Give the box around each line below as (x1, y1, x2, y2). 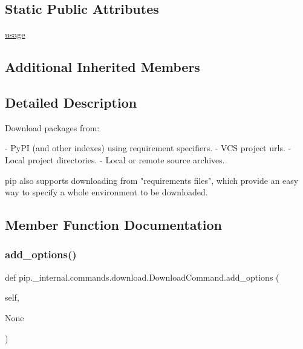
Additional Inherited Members (5, 57, 200, 76)
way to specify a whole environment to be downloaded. (5, 186, 208, 198)
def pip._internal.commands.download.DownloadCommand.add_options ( (5, 270, 279, 283)
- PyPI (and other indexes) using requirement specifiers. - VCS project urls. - (5, 142, 292, 154)
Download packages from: (5, 121, 100, 134)
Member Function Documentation (5, 215, 223, 234)
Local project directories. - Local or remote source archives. (5, 153, 225, 166)
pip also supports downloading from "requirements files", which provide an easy (5, 174, 299, 186)
